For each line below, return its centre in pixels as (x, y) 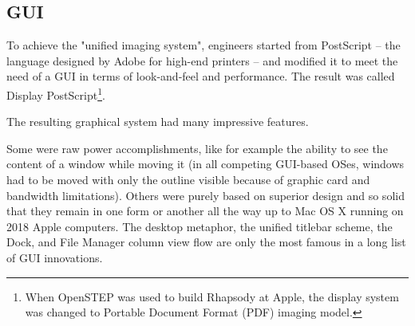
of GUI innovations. (55, 257)
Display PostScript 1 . (56, 93)
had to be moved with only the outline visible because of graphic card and (188, 180)
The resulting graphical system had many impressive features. (158, 122)
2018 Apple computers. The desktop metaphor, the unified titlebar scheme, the (200, 226)
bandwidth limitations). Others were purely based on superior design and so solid (206, 195)
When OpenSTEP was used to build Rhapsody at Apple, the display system (212, 296)
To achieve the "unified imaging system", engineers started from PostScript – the (204, 45)
